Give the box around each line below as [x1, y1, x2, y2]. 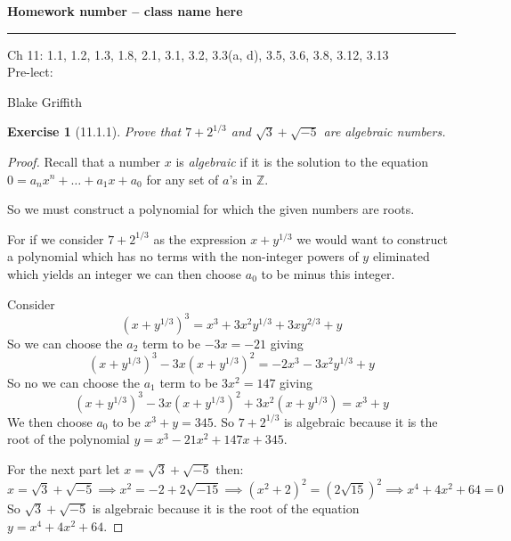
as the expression [153, 229, 247, 248]
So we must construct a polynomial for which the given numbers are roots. [7, 200, 415, 218]
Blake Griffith [7, 92, 82, 111]
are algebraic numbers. [323, 122, 446, 141]
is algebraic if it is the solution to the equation [175, 152, 429, 170]
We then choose [7, 412, 93, 430]
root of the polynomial [7, 430, 130, 448]
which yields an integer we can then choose [7, 264, 242, 283]
